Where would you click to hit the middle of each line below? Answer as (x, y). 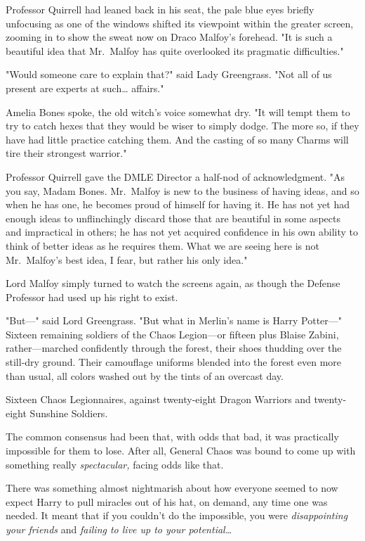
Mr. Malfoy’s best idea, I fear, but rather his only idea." (127, 259)
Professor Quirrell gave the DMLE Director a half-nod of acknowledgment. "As (175, 176)
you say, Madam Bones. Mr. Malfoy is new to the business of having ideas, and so (182, 190)
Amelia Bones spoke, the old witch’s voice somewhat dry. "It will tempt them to (178, 112)
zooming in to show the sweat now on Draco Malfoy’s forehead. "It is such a (169, 37)
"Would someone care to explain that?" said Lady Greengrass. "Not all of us (169, 74)
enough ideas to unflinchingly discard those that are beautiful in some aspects (173, 218)
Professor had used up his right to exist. (92, 297)
